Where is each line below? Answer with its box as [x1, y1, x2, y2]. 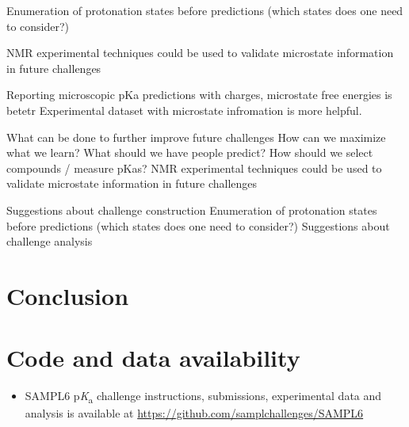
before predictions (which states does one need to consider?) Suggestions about [6, 217, 390, 234]
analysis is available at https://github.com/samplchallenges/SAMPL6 [25, 405, 364, 421]
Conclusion [6, 279, 129, 311]
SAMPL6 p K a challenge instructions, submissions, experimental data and [25, 387, 382, 406]
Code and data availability [6, 341, 300, 374]
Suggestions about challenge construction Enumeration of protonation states [6, 201, 377, 218]
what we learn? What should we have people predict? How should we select [6, 144, 373, 161]
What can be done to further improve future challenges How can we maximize [6, 128, 386, 145]
